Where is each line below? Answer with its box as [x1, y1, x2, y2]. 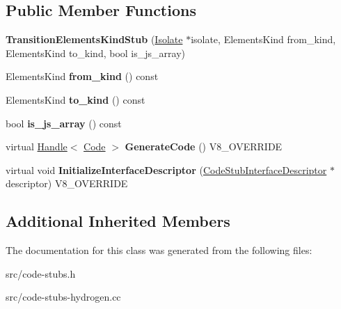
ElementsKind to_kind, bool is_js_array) [6, 45, 185, 60]
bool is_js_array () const [6, 116, 122, 130]
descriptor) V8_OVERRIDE [6, 176, 128, 191]
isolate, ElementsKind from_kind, [191, 32, 336, 47]
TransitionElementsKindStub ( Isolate [6, 32, 183, 47]
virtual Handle [6, 139, 68, 154]
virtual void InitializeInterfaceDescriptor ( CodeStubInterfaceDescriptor [6, 162, 327, 177]
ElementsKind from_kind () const [6, 69, 159, 84]
